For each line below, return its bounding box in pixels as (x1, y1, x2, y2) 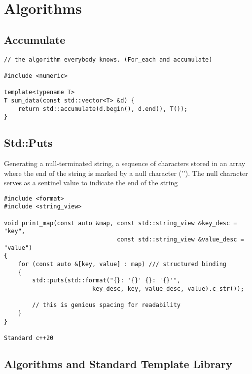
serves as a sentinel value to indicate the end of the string (4, 177, 178, 188)
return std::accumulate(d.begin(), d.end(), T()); (18, 105, 188, 112)
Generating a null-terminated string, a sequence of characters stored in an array (4, 158, 246, 169)
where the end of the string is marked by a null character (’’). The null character (4, 168, 248, 178)
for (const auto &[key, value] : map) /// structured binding (18, 261, 227, 268)
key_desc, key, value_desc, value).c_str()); (92, 285, 244, 293)
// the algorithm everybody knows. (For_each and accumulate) (4, 56, 213, 63)
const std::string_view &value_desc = (117, 236, 244, 243)
